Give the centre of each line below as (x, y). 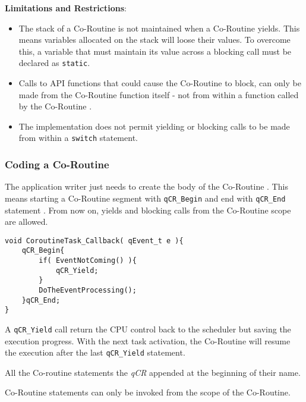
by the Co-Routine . (55, 106)
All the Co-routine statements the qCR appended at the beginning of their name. (153, 372)
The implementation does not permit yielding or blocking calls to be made (154, 126)
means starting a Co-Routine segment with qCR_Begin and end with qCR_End (145, 198)
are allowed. (26, 222)
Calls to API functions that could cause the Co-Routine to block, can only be (160, 83)
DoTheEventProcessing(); (88, 290)
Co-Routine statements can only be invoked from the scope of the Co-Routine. (148, 392)
